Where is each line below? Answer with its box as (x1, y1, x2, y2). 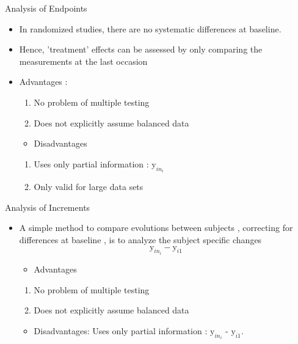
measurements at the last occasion (19, 54, 148, 67)
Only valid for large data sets (34, 180, 144, 193)
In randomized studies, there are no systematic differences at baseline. (19, 22, 282, 35)
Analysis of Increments (5, 200, 90, 213)
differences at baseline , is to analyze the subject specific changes (19, 233, 262, 246)
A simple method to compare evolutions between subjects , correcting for (19, 221, 293, 234)
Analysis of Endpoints (5, 2, 87, 14)
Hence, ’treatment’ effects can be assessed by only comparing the (19, 43, 263, 56)
